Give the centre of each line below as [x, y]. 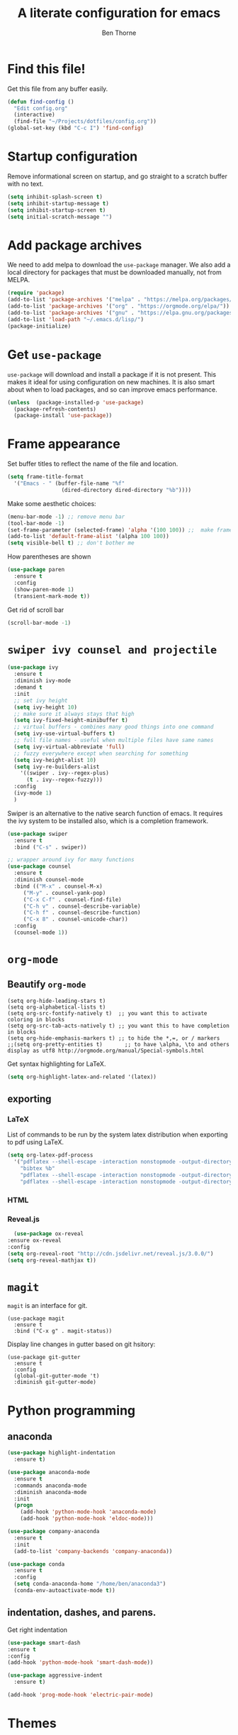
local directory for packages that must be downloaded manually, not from [114, 272]
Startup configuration [73, 157]
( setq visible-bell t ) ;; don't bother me [71, 543]
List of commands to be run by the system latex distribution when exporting [118, 1134]
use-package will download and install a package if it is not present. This [112, 374]
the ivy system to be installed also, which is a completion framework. [108, 821]
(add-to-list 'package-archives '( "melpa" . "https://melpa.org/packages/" [121, 300]
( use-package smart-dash [44, 1643]
